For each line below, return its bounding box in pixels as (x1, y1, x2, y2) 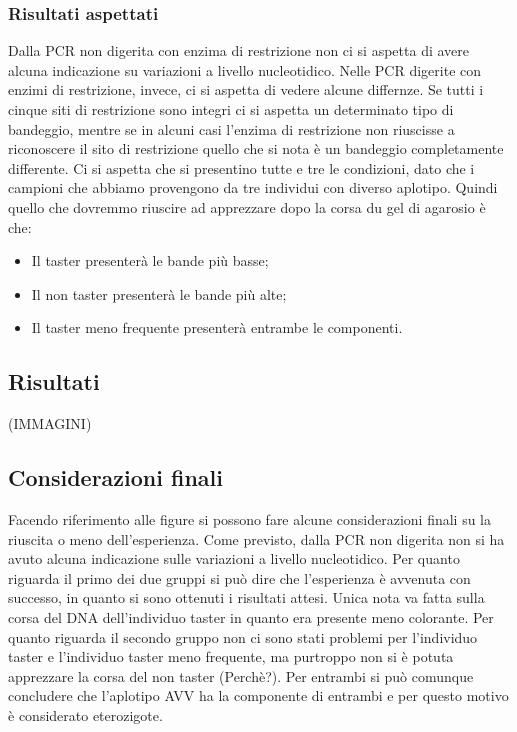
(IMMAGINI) (8, 413, 92, 434)
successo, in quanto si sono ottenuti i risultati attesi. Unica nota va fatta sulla (8, 587, 485, 608)
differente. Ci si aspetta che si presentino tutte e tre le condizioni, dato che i (8, 157, 475, 178)
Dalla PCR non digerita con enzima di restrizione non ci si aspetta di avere (8, 40, 470, 61)
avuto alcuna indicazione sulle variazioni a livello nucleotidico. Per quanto (8, 548, 460, 569)
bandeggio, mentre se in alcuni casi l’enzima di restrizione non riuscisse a (8, 118, 455, 139)
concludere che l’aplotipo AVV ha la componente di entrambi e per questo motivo (8, 685, 509, 706)
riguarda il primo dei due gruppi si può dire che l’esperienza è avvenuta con (8, 567, 471, 588)
